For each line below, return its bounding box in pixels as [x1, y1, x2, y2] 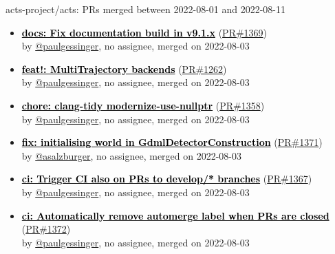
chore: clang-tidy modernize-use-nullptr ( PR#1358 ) [21, 98, 265, 112]
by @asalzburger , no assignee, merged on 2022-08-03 [21, 148, 242, 162]
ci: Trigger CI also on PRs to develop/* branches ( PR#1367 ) [21, 171, 312, 186]
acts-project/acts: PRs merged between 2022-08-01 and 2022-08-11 [6, 2, 286, 16]
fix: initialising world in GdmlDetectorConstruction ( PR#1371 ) [21, 135, 323, 149]
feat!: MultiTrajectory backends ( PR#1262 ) [21, 61, 227, 76]
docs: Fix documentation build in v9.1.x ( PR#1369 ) [21, 25, 268, 39]
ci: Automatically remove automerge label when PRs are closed [21, 208, 329, 222]
